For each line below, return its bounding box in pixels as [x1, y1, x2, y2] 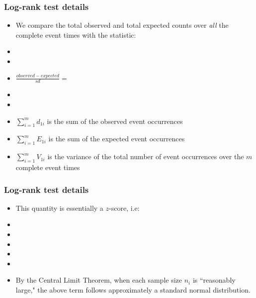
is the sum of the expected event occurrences [48, 133, 185, 144]
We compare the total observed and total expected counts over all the [15, 20, 229, 30]
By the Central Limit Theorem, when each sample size [15, 275, 182, 285]
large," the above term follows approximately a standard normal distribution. [15, 284, 251, 295]
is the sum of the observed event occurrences [47, 116, 183, 126]
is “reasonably [192, 275, 236, 285]
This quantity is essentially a [15, 202, 103, 213]
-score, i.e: [109, 202, 140, 213]
